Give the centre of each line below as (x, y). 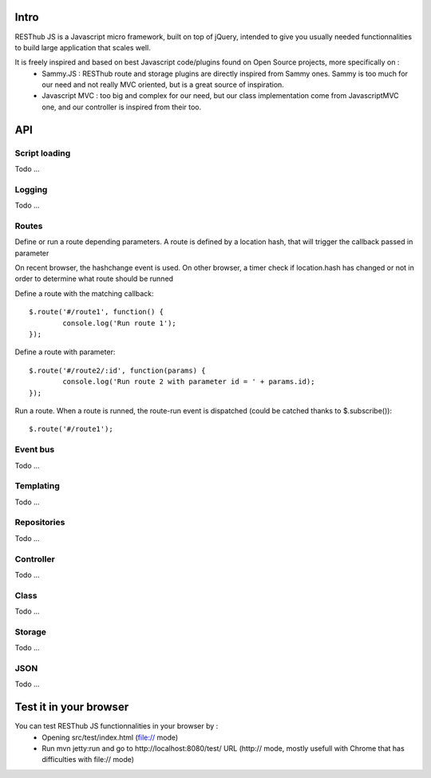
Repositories (40, 523)
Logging (31, 189)
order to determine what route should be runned (94, 278)
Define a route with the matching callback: (84, 293)
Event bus (35, 449)
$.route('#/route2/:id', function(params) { (118, 370)
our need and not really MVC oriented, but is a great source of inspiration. (163, 85)
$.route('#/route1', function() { (96, 312)
